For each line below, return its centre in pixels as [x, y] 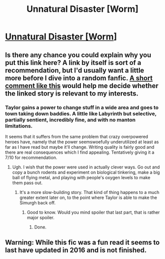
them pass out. [27, 183]
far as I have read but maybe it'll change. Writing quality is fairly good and [80, 147]
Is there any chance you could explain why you [78, 55]
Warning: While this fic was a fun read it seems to [82, 243]
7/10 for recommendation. [31, 157]
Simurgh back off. [37, 202]
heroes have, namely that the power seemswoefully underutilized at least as [82, 142]
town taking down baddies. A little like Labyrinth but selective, [81, 113]
